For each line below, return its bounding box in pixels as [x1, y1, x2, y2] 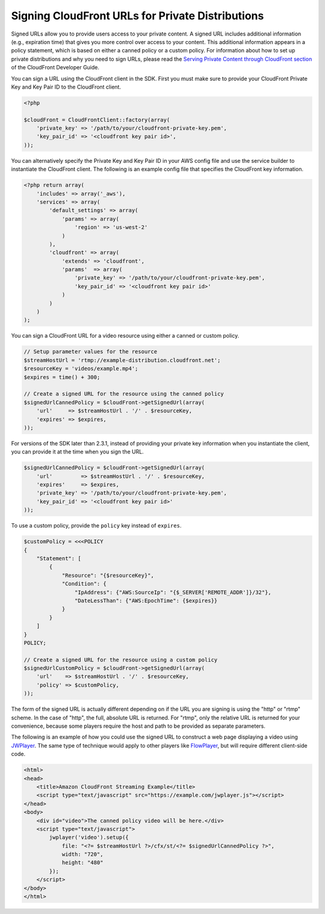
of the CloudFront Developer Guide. [11, 64, 99, 71]
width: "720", [61, 851, 104, 858]
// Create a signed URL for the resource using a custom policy [23, 656, 218, 663]
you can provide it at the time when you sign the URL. [11, 448, 144, 455]
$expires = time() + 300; [23, 374, 101, 380]
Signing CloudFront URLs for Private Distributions [11, 9, 264, 22]
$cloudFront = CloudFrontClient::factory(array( [23, 116, 170, 123]
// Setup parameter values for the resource [23, 348, 158, 355]
